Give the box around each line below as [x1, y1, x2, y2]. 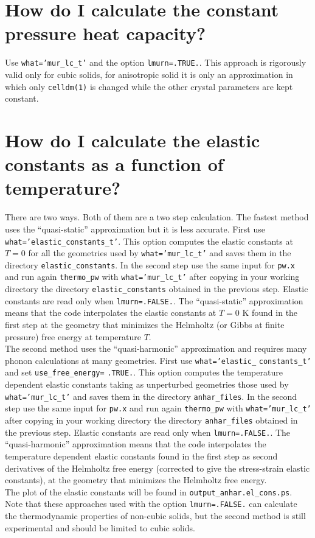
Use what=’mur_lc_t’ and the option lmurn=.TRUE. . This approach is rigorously [5, 56, 306, 69]
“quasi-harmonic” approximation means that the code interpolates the [5, 438, 266, 450]
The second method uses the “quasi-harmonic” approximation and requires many [5, 342, 307, 355]
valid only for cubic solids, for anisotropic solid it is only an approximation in [5, 68, 293, 80]
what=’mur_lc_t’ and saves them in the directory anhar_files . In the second [5, 390, 297, 402]
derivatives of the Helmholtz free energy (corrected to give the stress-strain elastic [5, 461, 310, 474]
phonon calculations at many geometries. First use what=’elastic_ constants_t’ [5, 354, 311, 366]
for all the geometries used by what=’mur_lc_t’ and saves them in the [28, 246, 291, 259]
